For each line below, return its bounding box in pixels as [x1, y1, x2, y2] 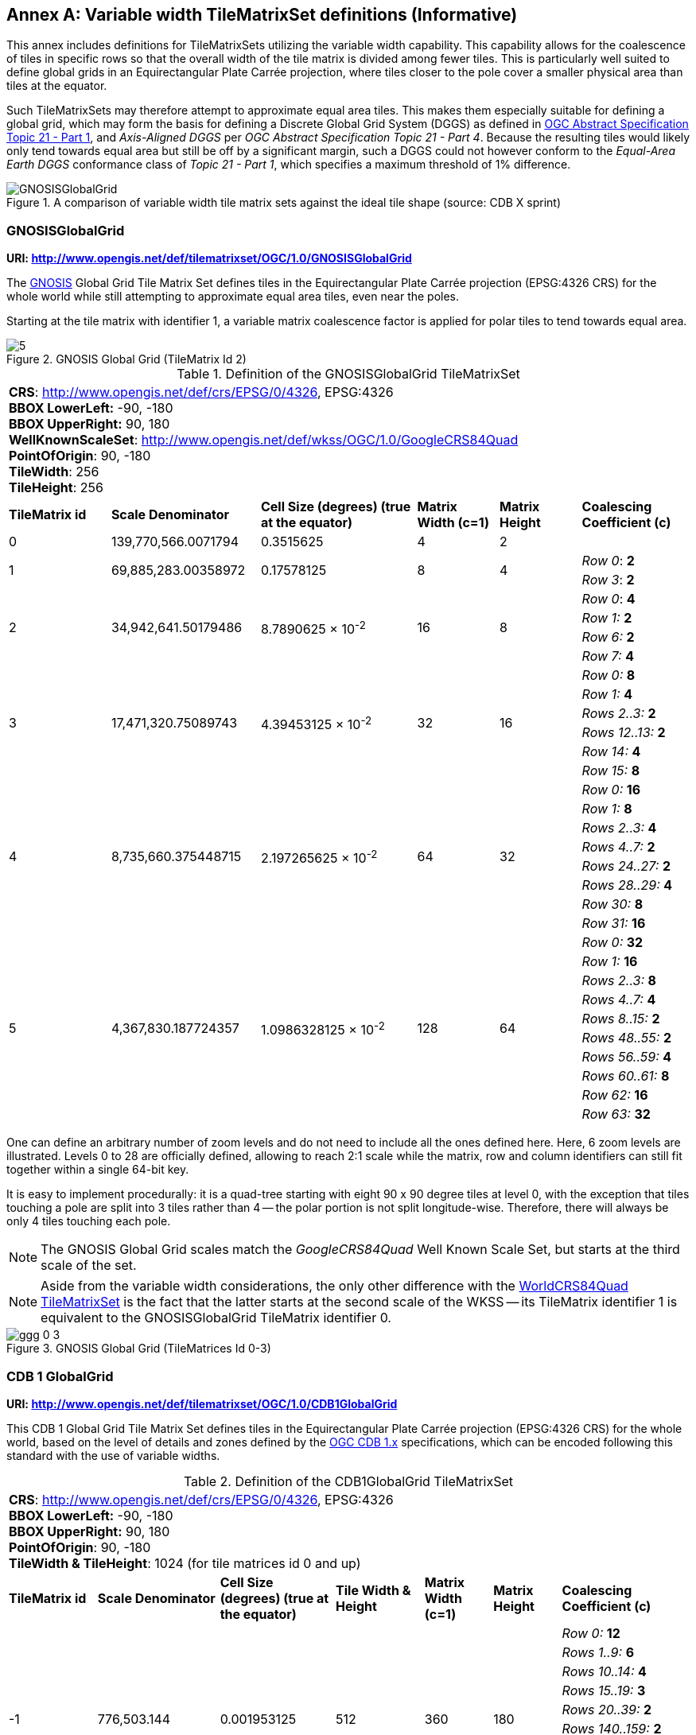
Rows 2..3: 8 [581, 972, 656, 989]
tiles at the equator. [6, 79, 107, 93]
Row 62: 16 [581, 1087, 648, 1104]
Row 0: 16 [581, 782, 641, 798]
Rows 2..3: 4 [581, 820, 657, 836]
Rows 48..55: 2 [581, 1030, 671, 1046]
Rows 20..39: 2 [562, 1701, 652, 1718]
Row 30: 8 [581, 896, 644, 913]
